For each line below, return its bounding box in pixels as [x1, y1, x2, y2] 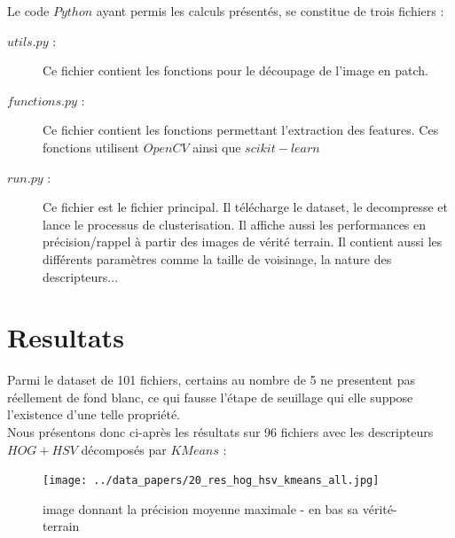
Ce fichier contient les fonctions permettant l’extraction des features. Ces [43, 121, 439, 139]
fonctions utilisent [43, 137, 140, 156]
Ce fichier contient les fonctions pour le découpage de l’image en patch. [43, 61, 428, 80]
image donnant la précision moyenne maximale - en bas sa [43, 499, 359, 518]
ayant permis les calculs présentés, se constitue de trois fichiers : [96, 2, 444, 19]
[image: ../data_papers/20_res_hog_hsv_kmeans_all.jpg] [43, 474, 380, 487]
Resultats [7, 319, 124, 355]
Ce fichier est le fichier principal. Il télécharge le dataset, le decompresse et [43, 198, 448, 216]
